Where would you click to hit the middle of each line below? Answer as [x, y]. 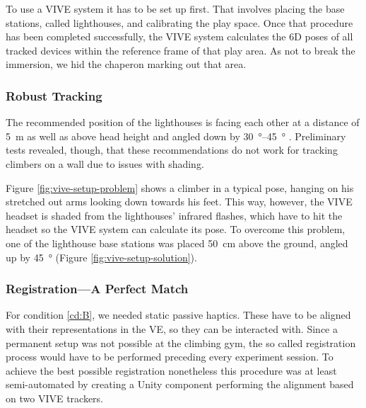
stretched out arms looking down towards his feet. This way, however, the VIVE [179, 202]
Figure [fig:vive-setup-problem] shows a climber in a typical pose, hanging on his [180, 187]
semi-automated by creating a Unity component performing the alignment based [180, 384]
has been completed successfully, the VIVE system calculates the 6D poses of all [179, 36]
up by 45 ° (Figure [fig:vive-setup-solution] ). [101, 257]
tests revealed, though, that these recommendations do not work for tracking [172, 150]
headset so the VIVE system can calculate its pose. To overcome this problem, [176, 229]
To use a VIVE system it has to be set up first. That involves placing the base [175, 8]
